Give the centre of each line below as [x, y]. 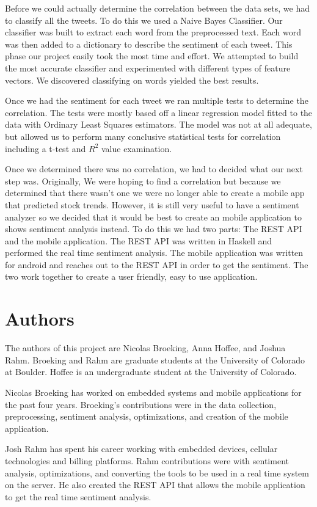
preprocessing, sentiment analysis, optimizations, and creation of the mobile [147, 416]
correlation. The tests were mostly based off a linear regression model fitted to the [159, 112]
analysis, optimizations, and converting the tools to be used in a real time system [157, 472]
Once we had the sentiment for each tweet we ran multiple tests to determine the [157, 100]
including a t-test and [46, 148]
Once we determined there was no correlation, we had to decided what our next [154, 169]
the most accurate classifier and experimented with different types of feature [148, 67]
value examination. [137, 148]
